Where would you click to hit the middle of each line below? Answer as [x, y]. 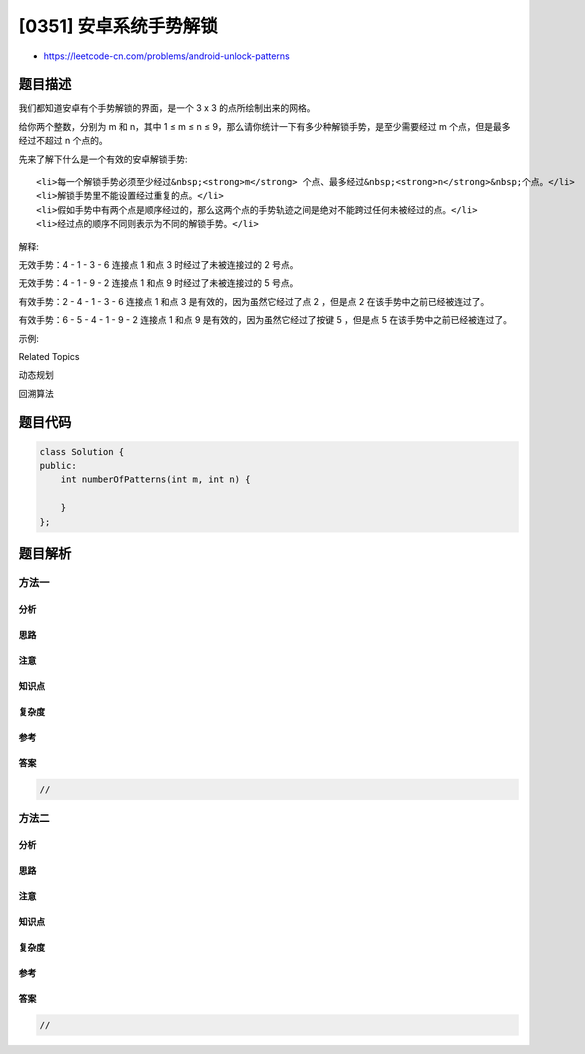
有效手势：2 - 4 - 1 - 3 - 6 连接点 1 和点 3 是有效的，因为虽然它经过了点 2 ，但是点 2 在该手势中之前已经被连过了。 [254, 301]
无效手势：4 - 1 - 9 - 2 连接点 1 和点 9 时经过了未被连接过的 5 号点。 [158, 283]
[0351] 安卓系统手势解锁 [118, 26]
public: [58, 466]
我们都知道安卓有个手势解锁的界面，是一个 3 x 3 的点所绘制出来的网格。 [167, 108]
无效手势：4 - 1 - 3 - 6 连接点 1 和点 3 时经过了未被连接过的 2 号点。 [158, 264]
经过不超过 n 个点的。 [63, 141]
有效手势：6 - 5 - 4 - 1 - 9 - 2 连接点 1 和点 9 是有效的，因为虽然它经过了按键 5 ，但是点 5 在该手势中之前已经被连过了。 [265, 320]
